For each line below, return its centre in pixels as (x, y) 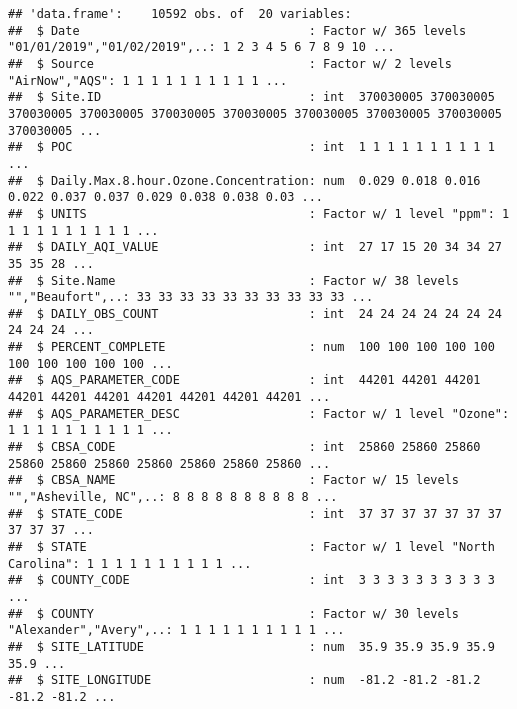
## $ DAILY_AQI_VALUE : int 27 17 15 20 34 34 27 (255, 247)
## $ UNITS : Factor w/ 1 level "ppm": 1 (259, 213)
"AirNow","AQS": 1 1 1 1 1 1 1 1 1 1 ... (148, 80)
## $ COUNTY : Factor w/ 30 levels (234, 613)
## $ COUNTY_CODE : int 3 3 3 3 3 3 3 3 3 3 (251, 580)
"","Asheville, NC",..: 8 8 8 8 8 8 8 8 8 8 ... (173, 497)
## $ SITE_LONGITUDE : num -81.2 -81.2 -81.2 (244, 680)
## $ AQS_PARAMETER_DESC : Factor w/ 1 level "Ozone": (259, 413)
